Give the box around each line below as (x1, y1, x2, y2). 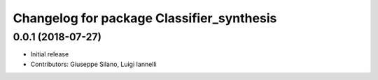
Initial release (30, 50, 69, 58)
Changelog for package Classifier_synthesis (13, 10, 277, 26)
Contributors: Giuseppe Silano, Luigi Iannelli (30, 60, 157, 68)
